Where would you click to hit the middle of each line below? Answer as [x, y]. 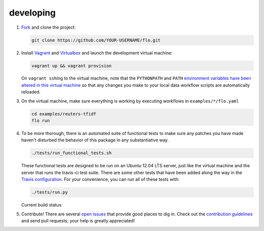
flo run [41, 121]
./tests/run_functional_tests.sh [72, 153]
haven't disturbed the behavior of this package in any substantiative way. [95, 140]
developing [32, 13]
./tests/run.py [50, 192]
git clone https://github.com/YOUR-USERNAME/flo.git [96, 40]
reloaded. [31, 92]
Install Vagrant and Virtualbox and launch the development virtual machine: [97, 53]
